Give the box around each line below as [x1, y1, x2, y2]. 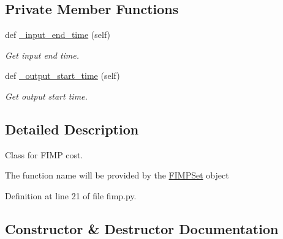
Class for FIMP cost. [5, 148, 83, 161]
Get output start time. [5, 89, 88, 102]
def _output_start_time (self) [5, 69, 120, 82]
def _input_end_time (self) [5, 28, 111, 41]
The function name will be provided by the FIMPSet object [5, 169, 229, 182]
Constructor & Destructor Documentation [5, 219, 279, 238]
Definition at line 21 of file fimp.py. [5, 189, 137, 202]
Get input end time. [5, 48, 80, 61]
